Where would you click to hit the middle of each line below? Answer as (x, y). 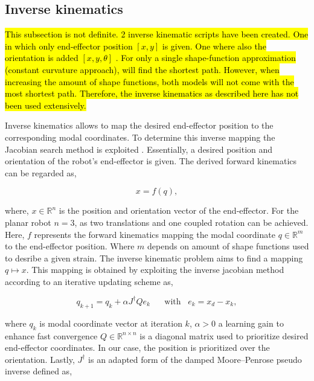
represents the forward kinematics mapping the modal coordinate (155, 234)
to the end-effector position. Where (70, 246)
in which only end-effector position (69, 46)
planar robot (28, 222)
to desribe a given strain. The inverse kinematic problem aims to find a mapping (154, 258)
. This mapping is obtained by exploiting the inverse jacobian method (155, 270)
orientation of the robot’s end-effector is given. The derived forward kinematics (151, 161)
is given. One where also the (214, 46)
